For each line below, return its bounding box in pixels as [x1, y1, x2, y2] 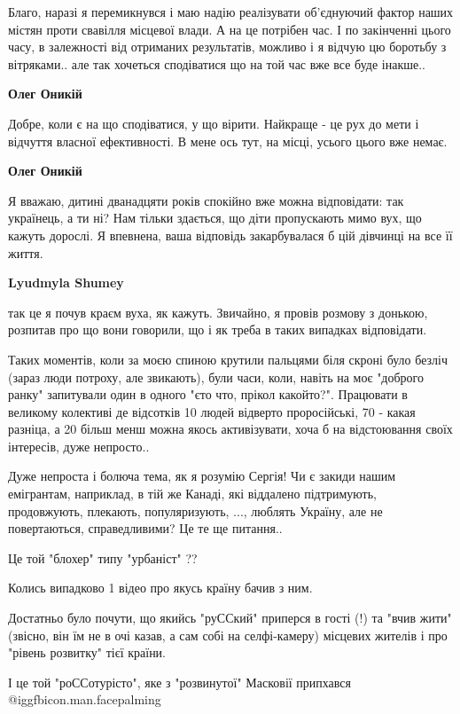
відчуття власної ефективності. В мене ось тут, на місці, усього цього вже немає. [8, 131, 448, 150]
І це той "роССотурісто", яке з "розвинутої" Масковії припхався [8, 672, 352, 691]
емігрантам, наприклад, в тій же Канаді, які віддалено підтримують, [8, 484, 377, 503]
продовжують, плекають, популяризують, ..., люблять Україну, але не [8, 501, 383, 520]
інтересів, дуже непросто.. [8, 436, 150, 455]
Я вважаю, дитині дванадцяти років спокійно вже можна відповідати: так [8, 191, 404, 209]
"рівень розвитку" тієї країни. [8, 643, 167, 662]
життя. [8, 243, 43, 262]
